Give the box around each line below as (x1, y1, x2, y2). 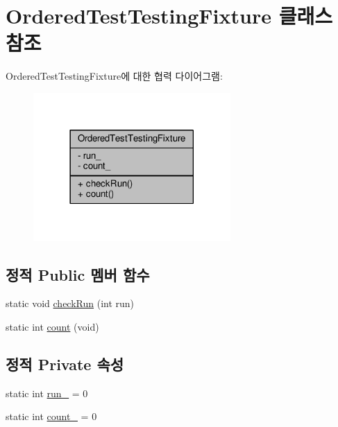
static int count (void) (6, 319, 99, 333)
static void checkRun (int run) (6, 296, 135, 311)
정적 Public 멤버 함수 (6, 263, 150, 285)
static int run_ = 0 (6, 385, 88, 400)
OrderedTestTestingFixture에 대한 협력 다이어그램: (6, 69, 223, 83)
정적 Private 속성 (6, 353, 124, 374)
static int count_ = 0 (6, 409, 97, 424)
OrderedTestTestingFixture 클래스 (6, 1, 332, 30)
